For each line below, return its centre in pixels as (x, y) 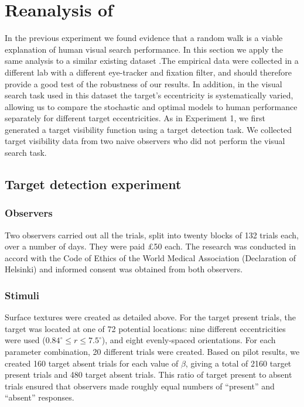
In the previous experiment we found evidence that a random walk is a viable (144, 38)
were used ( (25, 340)
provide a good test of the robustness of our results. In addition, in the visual (144, 83)
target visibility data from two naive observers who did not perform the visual (145, 141)
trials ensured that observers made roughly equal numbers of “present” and (140, 386)
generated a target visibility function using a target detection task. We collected (148, 129)
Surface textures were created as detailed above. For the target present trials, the (150, 317)
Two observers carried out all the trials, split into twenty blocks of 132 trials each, (152, 235)
